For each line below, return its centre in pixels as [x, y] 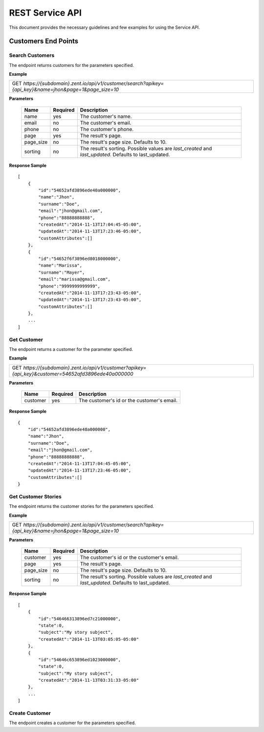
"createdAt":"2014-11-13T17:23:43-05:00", [90, 293]
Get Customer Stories [35, 496]
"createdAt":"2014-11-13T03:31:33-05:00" [89, 680]
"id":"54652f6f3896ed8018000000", [80, 258]
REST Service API [45, 13]
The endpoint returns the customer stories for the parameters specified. [81, 506]
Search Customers [32, 55]
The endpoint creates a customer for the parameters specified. [73, 723]
